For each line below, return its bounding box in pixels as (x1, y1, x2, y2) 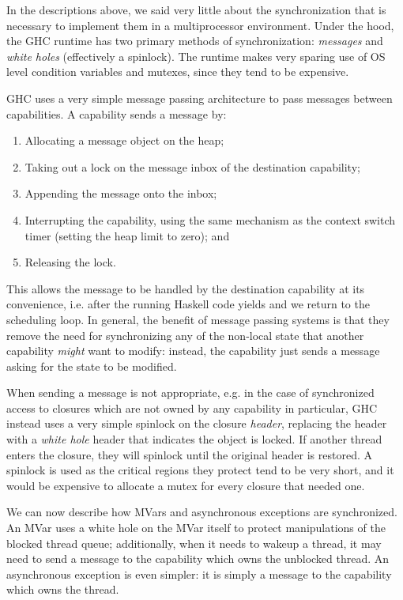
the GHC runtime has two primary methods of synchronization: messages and (6, 32, 383, 49)
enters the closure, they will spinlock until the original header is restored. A (6, 446, 373, 462)
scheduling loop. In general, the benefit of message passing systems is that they (6, 311, 390, 327)
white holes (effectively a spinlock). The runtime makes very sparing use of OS (6, 47, 386, 64)
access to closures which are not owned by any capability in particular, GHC (6, 399, 378, 416)
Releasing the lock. (24, 254, 116, 270)
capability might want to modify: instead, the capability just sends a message (6, 342, 380, 359)
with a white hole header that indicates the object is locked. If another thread (6, 431, 382, 447)
